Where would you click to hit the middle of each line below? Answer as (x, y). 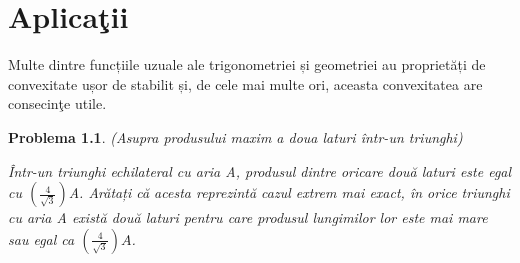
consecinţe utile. (57, 103)
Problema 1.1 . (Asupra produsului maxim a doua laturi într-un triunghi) (235, 136)
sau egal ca (41, 238)
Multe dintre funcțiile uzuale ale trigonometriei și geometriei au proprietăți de (247, 64)
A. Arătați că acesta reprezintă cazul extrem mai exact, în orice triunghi (289, 192)
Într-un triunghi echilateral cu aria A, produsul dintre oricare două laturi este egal (260, 170)
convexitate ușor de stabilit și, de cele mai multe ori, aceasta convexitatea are (245, 83)
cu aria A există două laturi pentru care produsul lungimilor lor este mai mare (248, 217)
